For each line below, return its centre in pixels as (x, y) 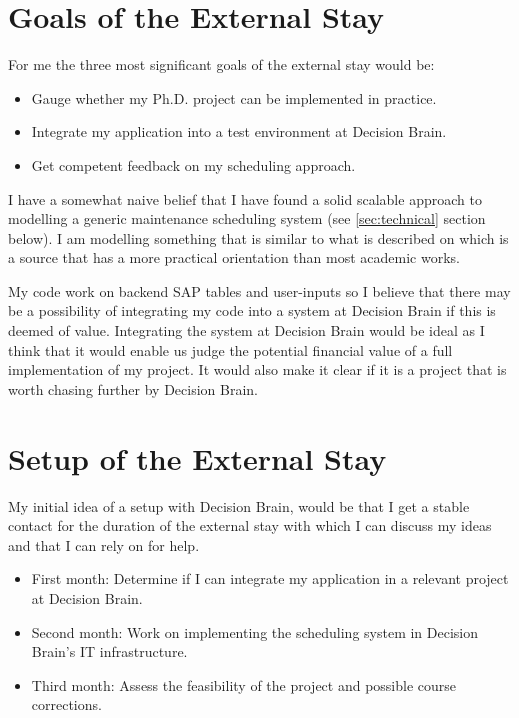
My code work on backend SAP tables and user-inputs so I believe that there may (259, 290)
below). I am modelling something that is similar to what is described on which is (258, 237)
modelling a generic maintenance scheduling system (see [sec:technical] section (247, 218)
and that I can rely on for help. (104, 544)
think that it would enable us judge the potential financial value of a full (230, 349)
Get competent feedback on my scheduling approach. (193, 164)
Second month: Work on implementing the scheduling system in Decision (255, 631)
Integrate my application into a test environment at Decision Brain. (239, 131)
